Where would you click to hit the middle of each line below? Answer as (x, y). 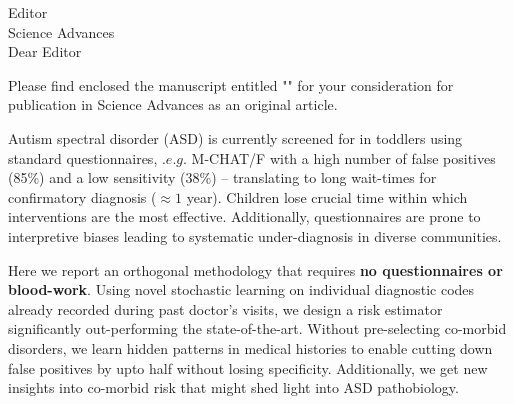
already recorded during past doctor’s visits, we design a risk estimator (225, 308)
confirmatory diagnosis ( (82, 196)
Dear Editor (45, 51)
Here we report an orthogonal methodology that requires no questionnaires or (255, 269)
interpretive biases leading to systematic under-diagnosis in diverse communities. (255, 235)
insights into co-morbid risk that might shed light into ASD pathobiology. (233, 387)
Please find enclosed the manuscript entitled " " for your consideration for (231, 84)
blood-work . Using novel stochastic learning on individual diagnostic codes (241, 289)
